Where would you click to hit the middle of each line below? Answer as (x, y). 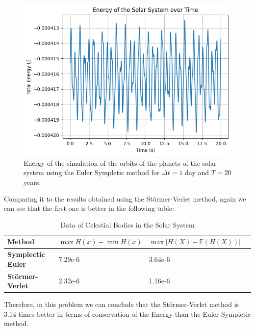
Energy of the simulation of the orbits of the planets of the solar (120, 163)
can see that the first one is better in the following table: (89, 208)
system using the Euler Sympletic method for (92, 172)
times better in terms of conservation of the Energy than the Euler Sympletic (135, 314)
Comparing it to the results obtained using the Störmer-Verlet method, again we (125, 198)
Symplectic (26, 254)
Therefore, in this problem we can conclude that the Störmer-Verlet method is (122, 304)
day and (197, 172)
